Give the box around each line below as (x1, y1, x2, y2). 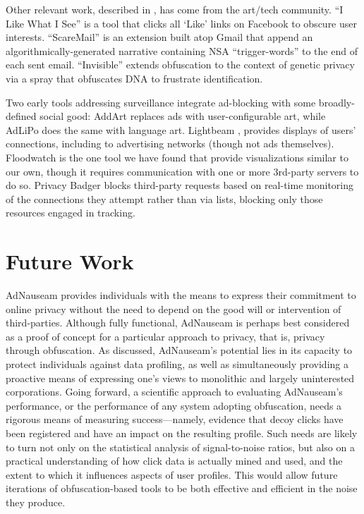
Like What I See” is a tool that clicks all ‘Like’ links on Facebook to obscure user (6, 16, 358, 30)
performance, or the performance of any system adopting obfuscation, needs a (6, 398, 342, 412)
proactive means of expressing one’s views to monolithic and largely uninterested (6, 370, 355, 385)
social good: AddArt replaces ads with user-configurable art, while (40, 109, 326, 123)
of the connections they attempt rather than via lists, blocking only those (6, 191, 323, 206)
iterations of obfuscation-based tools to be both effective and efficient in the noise (6, 481, 358, 496)
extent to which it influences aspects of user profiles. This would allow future (6, 467, 338, 482)
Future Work (6, 247, 134, 276)
